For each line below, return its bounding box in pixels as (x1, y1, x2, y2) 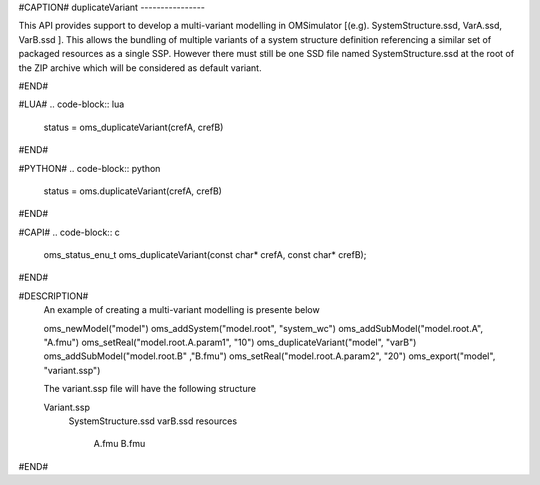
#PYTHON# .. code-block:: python (18, 162, 161, 174)
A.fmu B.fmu (93, 438, 146, 450)
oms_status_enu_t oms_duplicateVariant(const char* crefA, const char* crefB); (43, 249, 367, 261)
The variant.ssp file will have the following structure (43, 383, 257, 395)
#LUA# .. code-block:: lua (18, 98, 125, 110)
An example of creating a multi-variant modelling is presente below (43, 304, 320, 316)
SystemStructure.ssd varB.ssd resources (68, 415, 238, 427)
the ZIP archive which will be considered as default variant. (18, 61, 262, 74)
